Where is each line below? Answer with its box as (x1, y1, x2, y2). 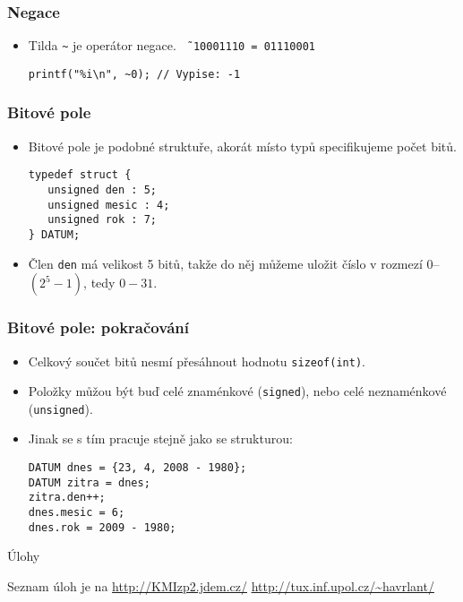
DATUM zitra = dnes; (28, 476, 150, 489)
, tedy (83, 273, 116, 292)
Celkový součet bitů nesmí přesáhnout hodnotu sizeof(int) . (28, 351, 365, 370)
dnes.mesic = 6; (28, 506, 125, 520)
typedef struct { (28, 168, 132, 182)
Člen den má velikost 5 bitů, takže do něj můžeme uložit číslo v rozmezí (28, 254, 423, 272)
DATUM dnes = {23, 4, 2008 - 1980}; (28, 461, 247, 475)
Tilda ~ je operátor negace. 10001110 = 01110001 (28, 36, 315, 55)
